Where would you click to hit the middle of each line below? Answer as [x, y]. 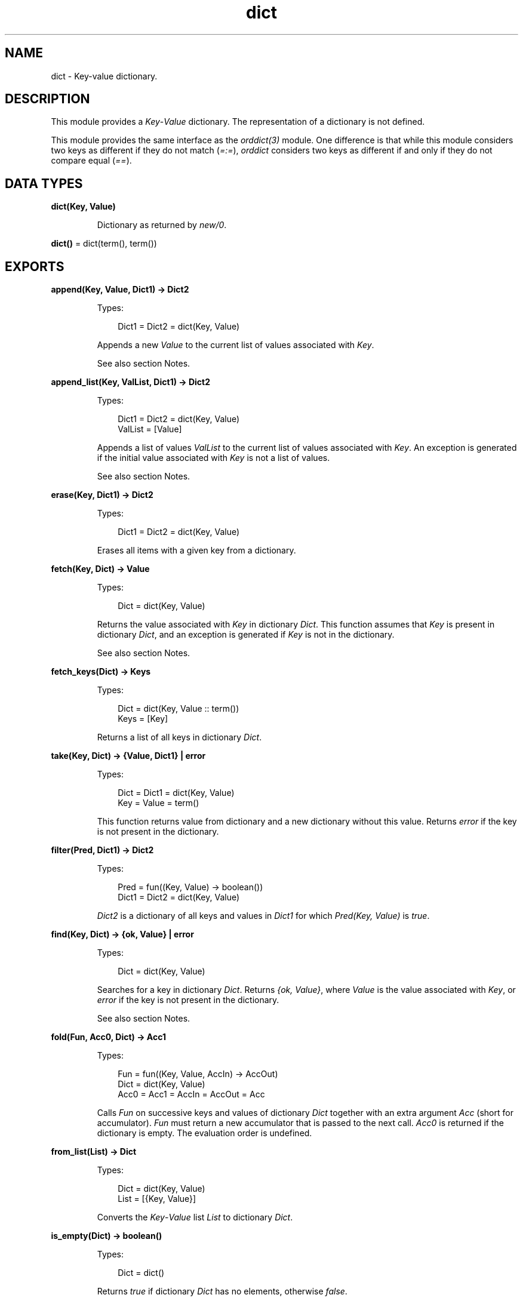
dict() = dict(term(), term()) [104, 244]
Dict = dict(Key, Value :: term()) [179, 709]
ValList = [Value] [150, 429]
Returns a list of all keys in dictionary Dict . [179, 737]
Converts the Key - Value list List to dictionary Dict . [195, 1217]
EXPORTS [35, 266]
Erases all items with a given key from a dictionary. [196, 550]
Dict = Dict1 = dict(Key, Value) [176, 793]
